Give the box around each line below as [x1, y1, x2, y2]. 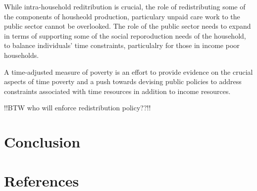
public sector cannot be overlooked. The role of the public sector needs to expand [4, 21, 251, 31]
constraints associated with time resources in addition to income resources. [4, 86, 231, 96]
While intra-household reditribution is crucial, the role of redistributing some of [4, 1, 246, 11]
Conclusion [4, 132, 81, 152]
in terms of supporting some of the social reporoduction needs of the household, [4, 30, 246, 41]
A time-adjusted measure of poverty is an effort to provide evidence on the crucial [4, 66, 253, 77]
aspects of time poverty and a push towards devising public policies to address [4, 76, 242, 87]
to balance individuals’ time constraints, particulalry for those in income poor [4, 40, 240, 50]
